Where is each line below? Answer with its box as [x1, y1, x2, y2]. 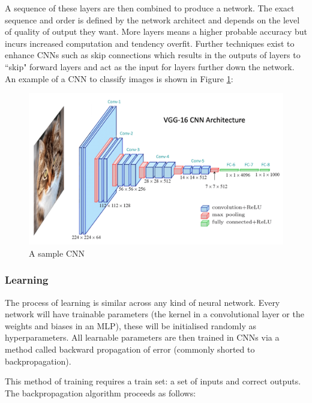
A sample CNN [29, 246, 85, 259]
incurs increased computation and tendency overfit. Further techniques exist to [5, 37, 295, 49]
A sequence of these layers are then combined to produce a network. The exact [5, 2, 295, 14]
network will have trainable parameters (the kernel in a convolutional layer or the [5, 308, 304, 320]
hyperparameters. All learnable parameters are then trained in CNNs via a [5, 331, 280, 344]
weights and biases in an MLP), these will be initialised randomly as [5, 319, 256, 332]
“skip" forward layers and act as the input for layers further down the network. [5, 60, 295, 73]
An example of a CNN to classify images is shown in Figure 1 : [5, 72, 233, 85]
